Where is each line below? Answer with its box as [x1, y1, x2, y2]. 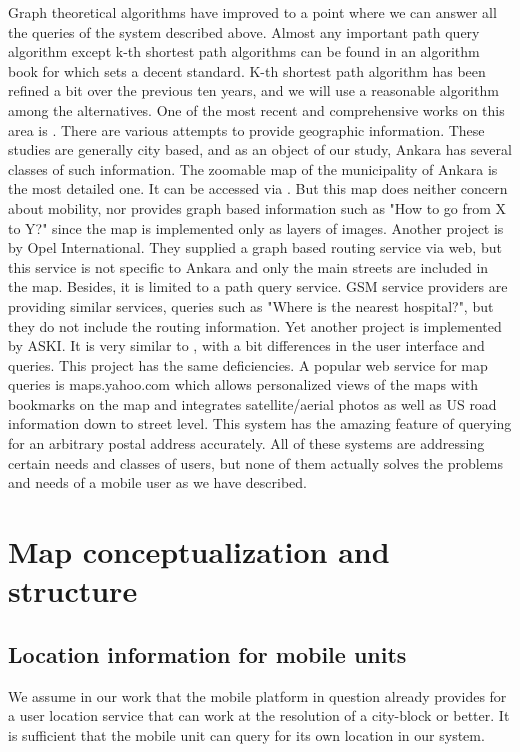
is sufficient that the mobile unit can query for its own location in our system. [8, 724, 485, 745]
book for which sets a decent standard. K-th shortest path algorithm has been [8, 60, 486, 81]
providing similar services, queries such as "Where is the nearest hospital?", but [8, 295, 494, 316]
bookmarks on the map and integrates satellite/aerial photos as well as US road [8, 393, 497, 414]
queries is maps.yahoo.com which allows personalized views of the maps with [8, 374, 478, 395]
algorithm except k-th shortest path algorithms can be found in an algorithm [8, 41, 480, 62]
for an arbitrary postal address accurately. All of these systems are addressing [8, 433, 485, 454]
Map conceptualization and [8, 531, 390, 572]
